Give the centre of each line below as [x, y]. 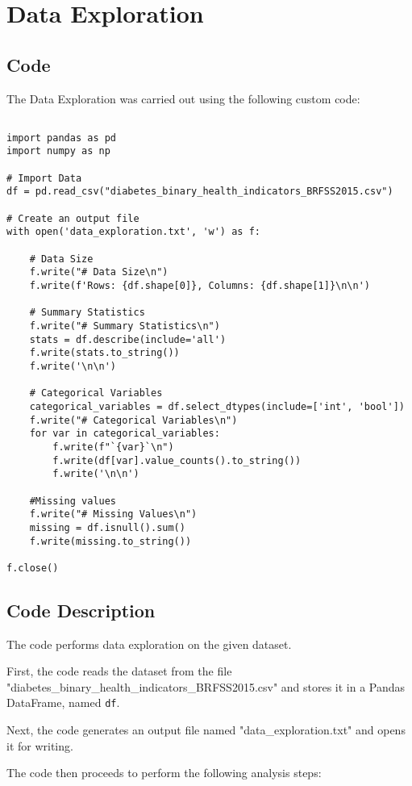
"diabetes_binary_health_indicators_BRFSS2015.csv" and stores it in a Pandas [206, 686]
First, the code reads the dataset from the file [119, 671]
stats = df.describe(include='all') [128, 339]
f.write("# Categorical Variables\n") [133, 420]
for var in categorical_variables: [125, 434]
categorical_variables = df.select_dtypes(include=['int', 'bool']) [217, 406]
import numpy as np [58, 151]
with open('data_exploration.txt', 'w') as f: [133, 232]
